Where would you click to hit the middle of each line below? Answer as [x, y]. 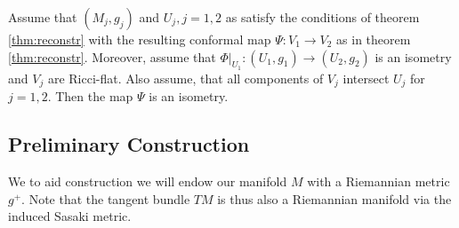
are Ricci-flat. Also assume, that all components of [185, 78]
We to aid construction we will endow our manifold [148, 181]
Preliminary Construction [129, 144]
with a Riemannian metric [378, 181]
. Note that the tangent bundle [106, 198]
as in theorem [374, 39]
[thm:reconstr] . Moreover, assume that [112, 56]
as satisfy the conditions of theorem [322, 17]
